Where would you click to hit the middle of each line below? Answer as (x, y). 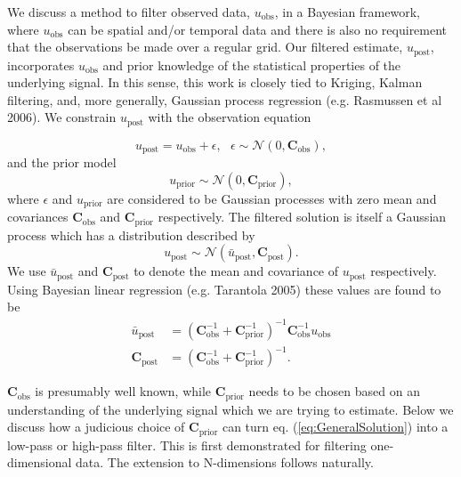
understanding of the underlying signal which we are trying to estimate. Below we (230, 409)
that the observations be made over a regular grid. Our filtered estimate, (205, 47)
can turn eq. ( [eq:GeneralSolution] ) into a (335, 427)
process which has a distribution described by (131, 234)
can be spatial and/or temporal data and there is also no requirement (258, 29)
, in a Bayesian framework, (347, 12)
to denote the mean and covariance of (236, 271)
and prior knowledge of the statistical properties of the (252, 65)
